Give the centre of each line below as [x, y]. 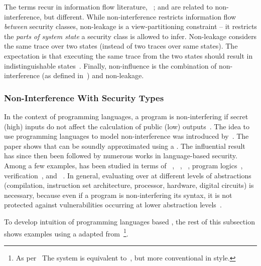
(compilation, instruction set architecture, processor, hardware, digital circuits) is [129, 185]
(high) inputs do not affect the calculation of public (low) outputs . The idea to [127, 126]
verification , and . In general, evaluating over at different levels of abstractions [128, 175]
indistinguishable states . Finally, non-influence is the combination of [110, 65]
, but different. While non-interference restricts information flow [138, 16]
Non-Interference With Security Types [84, 97]
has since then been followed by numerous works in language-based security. [121, 156]
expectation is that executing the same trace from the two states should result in [128, 55]
